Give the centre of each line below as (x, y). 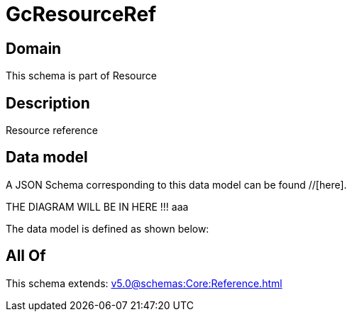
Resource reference (52, 130)
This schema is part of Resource (81, 76)
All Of (26, 256)
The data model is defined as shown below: (108, 228)
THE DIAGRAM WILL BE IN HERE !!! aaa (97, 206)
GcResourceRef (81, 14)
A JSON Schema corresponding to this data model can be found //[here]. (176, 184)
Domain (34, 48)
